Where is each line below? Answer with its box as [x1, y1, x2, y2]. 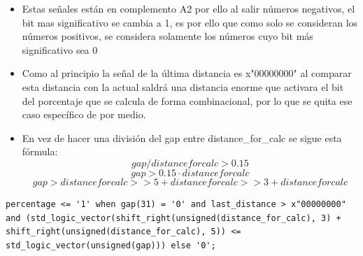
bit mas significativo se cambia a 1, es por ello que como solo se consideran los [22, 15, 358, 29]
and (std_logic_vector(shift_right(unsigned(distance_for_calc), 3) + [6, 213, 341, 223]
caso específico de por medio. [22, 107, 146, 122]
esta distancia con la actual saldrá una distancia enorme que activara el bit [22, 79, 344, 94]
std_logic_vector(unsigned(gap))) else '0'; [6, 240, 216, 250]
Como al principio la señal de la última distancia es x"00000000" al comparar [22, 66, 352, 80]
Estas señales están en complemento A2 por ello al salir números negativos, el [22, 1, 355, 15]
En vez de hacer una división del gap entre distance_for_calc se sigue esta [22, 130, 342, 145]
